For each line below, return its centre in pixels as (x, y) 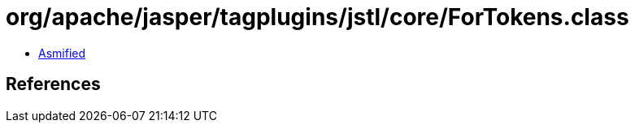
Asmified (62, 53)
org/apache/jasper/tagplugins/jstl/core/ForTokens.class (317, 17)
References (53, 84)
